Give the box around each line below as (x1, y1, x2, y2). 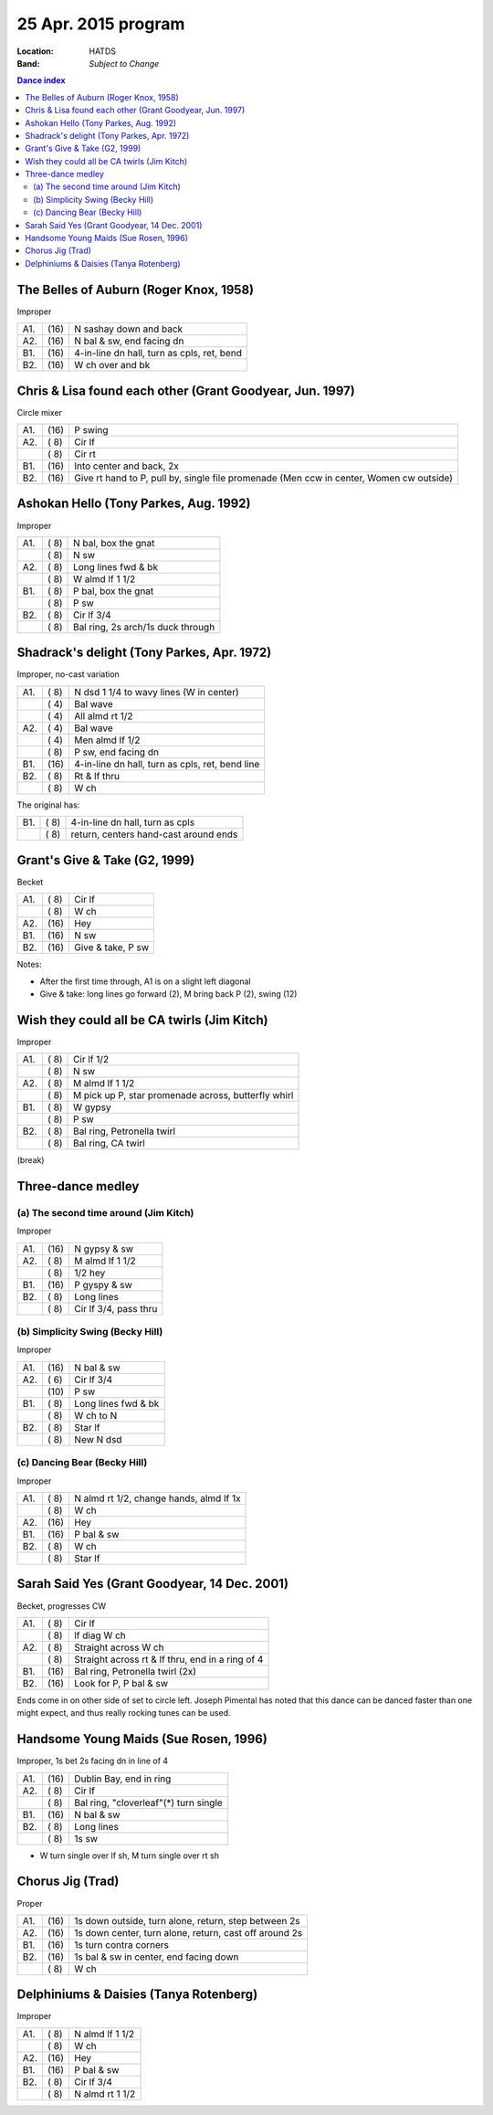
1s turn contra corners (74, 1938, 169, 1951)
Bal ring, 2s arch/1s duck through (73, 620, 215, 633)
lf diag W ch (74, 1629, 127, 1642)
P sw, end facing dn (74, 746, 160, 758)
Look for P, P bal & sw (74, 1676, 169, 1689)
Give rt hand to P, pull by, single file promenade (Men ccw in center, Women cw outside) (74, 471, 454, 484)
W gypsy (73, 1101, 111, 1114)
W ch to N (74, 1409, 118, 1422)
